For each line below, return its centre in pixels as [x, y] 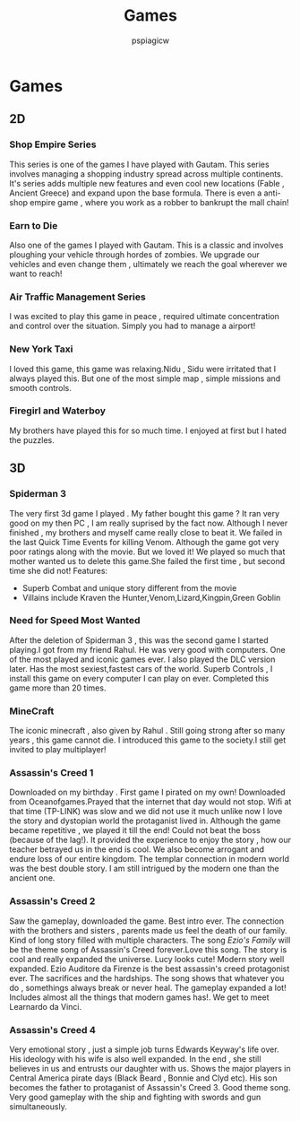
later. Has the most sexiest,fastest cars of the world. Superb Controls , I [141, 668]
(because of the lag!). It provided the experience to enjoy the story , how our [150, 840]
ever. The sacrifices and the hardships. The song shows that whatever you [147, 978]
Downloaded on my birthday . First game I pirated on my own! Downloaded [147, 792]
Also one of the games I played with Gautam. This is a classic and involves [146, 245]
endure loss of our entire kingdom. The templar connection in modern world [149, 859]
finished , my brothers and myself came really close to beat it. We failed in [146, 532]
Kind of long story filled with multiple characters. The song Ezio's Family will [150, 940]
